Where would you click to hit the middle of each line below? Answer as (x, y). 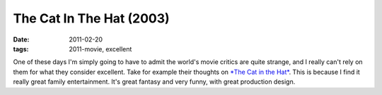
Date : (21, 39)
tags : (21, 49)
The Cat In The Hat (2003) (91, 18)
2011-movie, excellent (100, 49)
